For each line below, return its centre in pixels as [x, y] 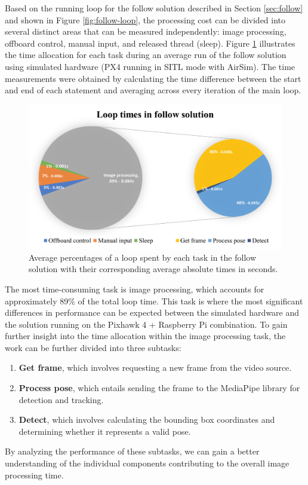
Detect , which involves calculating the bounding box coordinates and [147, 420]
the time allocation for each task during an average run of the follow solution [146, 55]
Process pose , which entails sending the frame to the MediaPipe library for [159, 388]
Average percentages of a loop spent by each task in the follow [142, 257]
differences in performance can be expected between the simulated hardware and [152, 312]
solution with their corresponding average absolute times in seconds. [153, 269]
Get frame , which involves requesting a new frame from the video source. [155, 367]
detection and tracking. [61, 399]
